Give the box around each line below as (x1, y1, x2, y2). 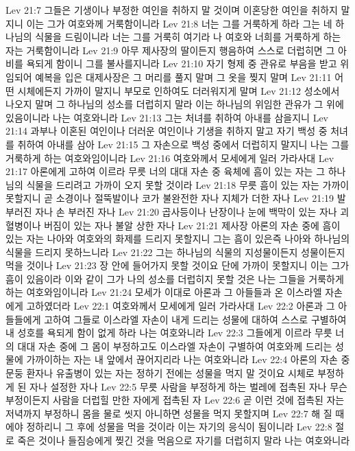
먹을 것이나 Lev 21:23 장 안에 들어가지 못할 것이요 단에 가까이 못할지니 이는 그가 (5, 258, 350, 273)
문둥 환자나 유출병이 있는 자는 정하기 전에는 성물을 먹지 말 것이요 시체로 (5, 366, 315, 380)
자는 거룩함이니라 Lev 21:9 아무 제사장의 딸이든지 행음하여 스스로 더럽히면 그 (5, 43, 335, 57)
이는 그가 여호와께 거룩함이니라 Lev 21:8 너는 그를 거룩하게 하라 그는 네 (26, 16, 332, 30)
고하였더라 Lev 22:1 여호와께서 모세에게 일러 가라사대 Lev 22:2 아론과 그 (26, 299, 335, 313)
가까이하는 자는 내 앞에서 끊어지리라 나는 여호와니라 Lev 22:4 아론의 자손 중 (26, 352, 350, 367)
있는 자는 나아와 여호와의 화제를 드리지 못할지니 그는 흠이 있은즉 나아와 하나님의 (5, 231, 350, 246)
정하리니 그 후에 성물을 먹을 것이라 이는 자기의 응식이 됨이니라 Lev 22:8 (26, 419, 332, 434)
